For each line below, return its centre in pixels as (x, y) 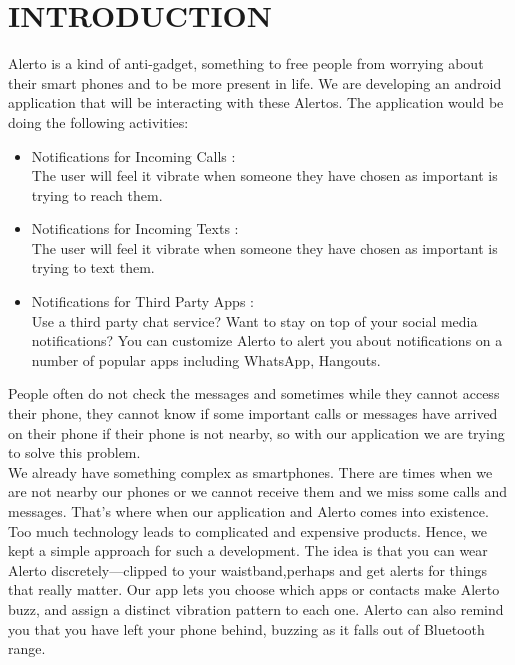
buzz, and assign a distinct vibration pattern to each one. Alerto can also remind (256, 608)
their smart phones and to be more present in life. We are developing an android (255, 82)
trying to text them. (93, 267)
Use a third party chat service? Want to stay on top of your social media (254, 320)
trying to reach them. (97, 194)
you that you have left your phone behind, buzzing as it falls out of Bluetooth (246, 628)
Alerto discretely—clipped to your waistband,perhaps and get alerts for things (247, 569)
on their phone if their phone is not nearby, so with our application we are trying (256, 432)
